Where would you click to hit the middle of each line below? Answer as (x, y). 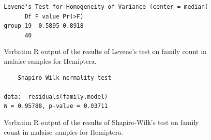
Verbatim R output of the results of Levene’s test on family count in (105, 51)
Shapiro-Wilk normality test (64, 78)
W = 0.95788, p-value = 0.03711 (56, 106)
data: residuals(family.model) (56, 96)
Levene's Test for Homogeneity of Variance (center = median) (106, 7)
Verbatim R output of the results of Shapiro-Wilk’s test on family (101, 122)
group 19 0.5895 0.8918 (44, 26)
